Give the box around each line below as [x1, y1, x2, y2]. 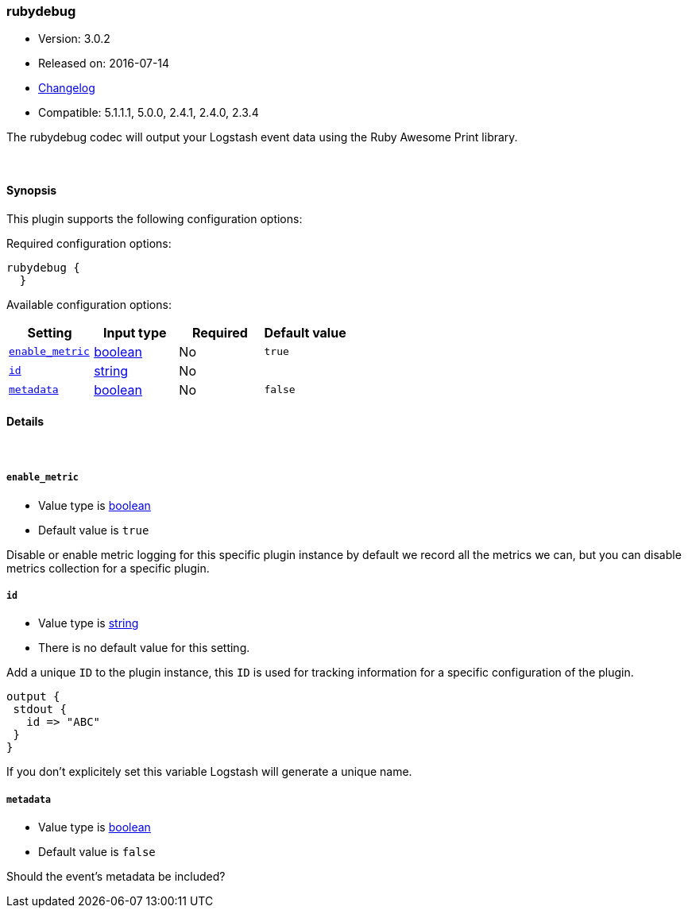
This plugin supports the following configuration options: [6, 211, 303, 226]
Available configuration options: [6, 297, 172, 311]
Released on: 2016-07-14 [38, 56, 170, 71]
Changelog [38, 81, 95, 95]
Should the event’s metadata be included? [6, 870, 226, 884]
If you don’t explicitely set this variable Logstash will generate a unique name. [6, 765, 412, 779]
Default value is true [38, 523, 149, 537]
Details [6, 415, 44, 429]
